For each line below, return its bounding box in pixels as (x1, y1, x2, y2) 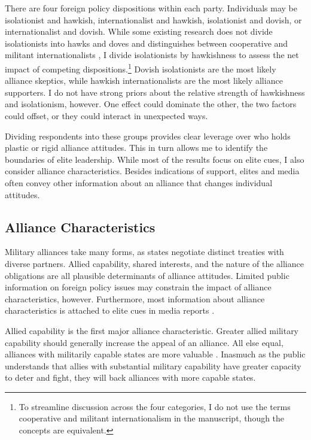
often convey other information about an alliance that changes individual (5, 176, 273, 189)
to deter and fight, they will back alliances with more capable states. (5, 371, 256, 384)
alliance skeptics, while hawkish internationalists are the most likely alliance (5, 74, 283, 87)
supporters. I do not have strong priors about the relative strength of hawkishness (5, 86, 305, 98)
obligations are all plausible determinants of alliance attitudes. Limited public (5, 269, 289, 281)
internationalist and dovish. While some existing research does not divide (5, 25, 273, 38)
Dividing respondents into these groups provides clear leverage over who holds (5, 129, 291, 142)
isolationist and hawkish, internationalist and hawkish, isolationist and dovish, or (5, 13, 302, 26)
